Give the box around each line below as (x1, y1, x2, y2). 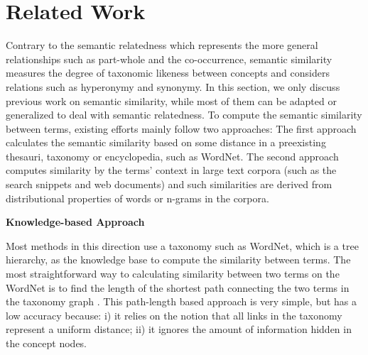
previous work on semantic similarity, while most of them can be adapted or (6, 93, 337, 108)
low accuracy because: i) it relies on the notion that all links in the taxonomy (6, 307, 342, 322)
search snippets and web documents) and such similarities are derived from (6, 177, 332, 192)
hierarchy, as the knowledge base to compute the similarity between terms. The (6, 252, 351, 267)
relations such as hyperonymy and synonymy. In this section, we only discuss (6, 79, 340, 94)
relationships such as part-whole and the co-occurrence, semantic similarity (6, 51, 332, 66)
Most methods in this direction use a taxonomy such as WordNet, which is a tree (6, 238, 359, 253)
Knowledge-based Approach (6, 214, 145, 229)
